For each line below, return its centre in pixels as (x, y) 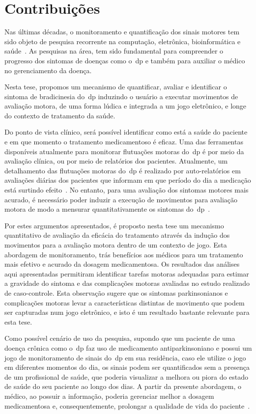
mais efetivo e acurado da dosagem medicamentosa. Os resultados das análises (122, 264)
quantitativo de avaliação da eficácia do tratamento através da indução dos (117, 235)
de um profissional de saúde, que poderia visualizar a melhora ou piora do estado (127, 376)
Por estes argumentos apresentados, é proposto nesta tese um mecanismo (114, 225)
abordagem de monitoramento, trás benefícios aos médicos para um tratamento (124, 254)
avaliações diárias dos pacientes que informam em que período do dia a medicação (128, 180)
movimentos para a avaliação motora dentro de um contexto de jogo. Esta (116, 245)
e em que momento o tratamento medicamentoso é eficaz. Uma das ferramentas (124, 142)
